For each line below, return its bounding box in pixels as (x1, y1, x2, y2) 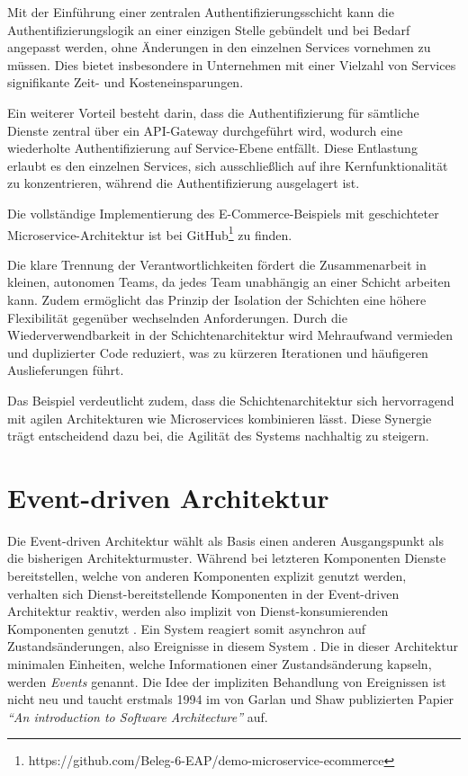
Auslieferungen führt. (7, 361, 124, 379)
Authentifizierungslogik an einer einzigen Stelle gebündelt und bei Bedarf (7, 20, 410, 39)
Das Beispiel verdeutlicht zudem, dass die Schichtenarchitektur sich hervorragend (7, 390, 454, 409)
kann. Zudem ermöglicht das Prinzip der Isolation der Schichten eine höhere (7, 290, 427, 308)
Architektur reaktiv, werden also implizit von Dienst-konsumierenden (7, 602, 389, 620)
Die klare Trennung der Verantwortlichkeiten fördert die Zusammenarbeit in (7, 254, 427, 273)
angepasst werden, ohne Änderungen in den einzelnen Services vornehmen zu (7, 38, 431, 57)
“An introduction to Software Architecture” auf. (7, 707, 268, 726)
